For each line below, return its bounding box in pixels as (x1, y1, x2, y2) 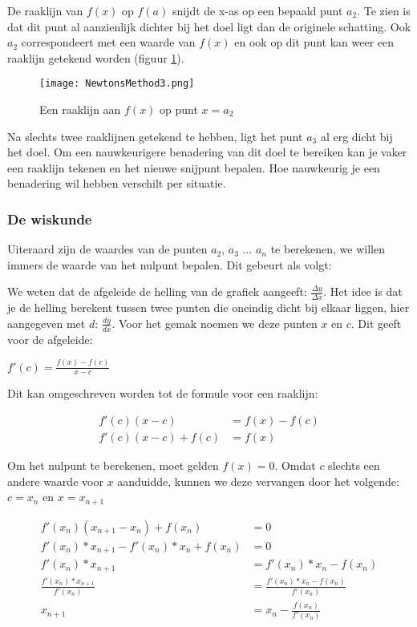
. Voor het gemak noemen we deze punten (111, 314, 318, 331)
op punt (160, 101, 198, 118)
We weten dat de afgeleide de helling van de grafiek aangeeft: (7, 283, 307, 300)
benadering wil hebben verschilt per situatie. (7, 175, 226, 192)
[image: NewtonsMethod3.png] (39, 78, 195, 90)
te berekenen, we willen (270, 241, 385, 257)
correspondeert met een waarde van (21, 34, 196, 51)
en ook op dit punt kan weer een (234, 34, 395, 51)
